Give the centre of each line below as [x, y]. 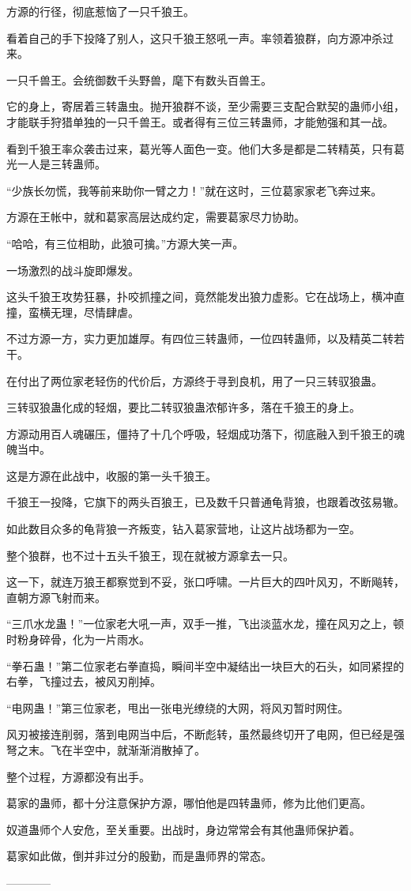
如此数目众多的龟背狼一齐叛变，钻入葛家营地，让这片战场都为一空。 [183, 529]
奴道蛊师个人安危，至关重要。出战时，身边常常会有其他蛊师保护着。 [183, 829]
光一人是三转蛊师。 [56, 164]
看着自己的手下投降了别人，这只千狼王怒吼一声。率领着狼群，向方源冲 [189, 38]
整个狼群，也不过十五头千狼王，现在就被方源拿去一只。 [150, 555]
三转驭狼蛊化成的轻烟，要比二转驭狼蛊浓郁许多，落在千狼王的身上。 [183, 407]
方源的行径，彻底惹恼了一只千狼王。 [100, 11]
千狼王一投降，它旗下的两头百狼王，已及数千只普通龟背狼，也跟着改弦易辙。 [205, 502]
